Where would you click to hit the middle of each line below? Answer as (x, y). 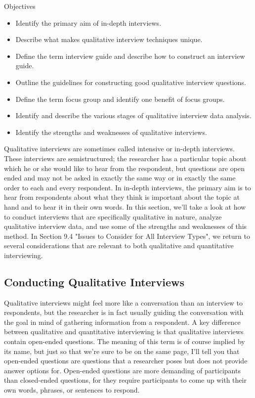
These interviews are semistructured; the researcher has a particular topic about (125, 158)
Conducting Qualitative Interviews (94, 282)
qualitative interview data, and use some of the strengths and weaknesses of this (126, 226)
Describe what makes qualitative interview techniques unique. (109, 39)
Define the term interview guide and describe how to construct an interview (130, 56)
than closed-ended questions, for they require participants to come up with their (125, 380)
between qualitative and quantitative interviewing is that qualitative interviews (124, 332)
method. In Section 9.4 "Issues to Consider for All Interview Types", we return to (127, 236)
